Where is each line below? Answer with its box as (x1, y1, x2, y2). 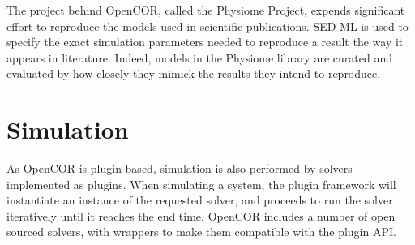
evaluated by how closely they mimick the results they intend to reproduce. (6, 65, 381, 82)
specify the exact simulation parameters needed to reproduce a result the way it (6, 33, 404, 50)
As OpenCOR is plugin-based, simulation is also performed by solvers (6, 160, 353, 177)
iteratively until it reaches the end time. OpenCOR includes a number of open (6, 207, 396, 224)
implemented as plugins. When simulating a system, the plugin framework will (6, 175, 396, 192)
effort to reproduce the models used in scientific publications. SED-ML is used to (6, 17, 409, 34)
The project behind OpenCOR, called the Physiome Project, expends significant (6, 2, 405, 18)
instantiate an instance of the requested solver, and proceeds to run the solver (6, 191, 393, 208)
